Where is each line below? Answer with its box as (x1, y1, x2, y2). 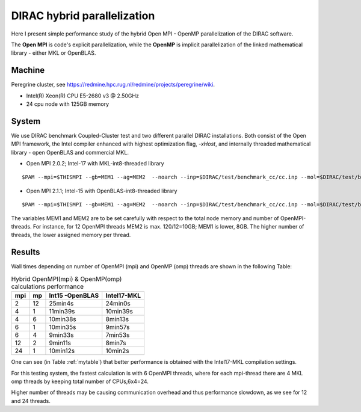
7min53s (105, 331, 130, 339)
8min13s (105, 315, 129, 324)
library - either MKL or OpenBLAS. (11, 49, 96, 57)
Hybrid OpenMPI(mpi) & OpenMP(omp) (11, 274, 122, 283)
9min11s (49, 339, 72, 347)
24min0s (105, 300, 131, 308)
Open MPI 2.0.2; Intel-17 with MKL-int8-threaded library (26, 160, 165, 167)
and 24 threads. (11, 397, 51, 404)
